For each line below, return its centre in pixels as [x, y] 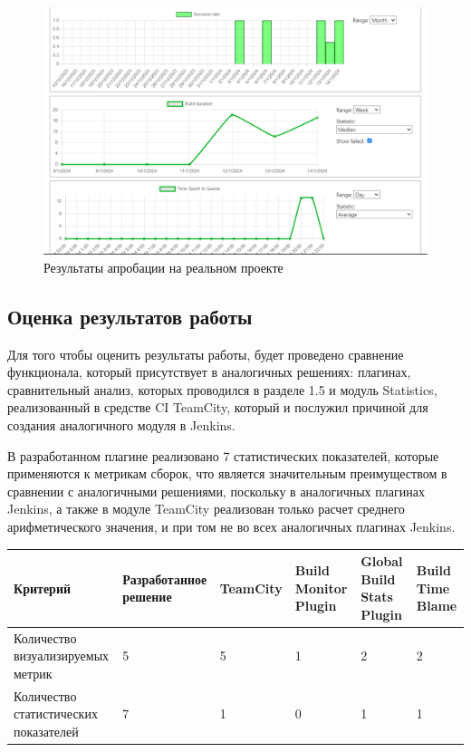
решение [147, 597]
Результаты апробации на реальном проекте [163, 267]
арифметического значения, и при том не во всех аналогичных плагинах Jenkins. [231, 527]
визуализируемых [62, 656]
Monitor [321, 588]
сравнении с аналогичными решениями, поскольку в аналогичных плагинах [216, 491]
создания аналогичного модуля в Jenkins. [121, 425]
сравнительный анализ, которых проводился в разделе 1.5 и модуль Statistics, [222, 389]
